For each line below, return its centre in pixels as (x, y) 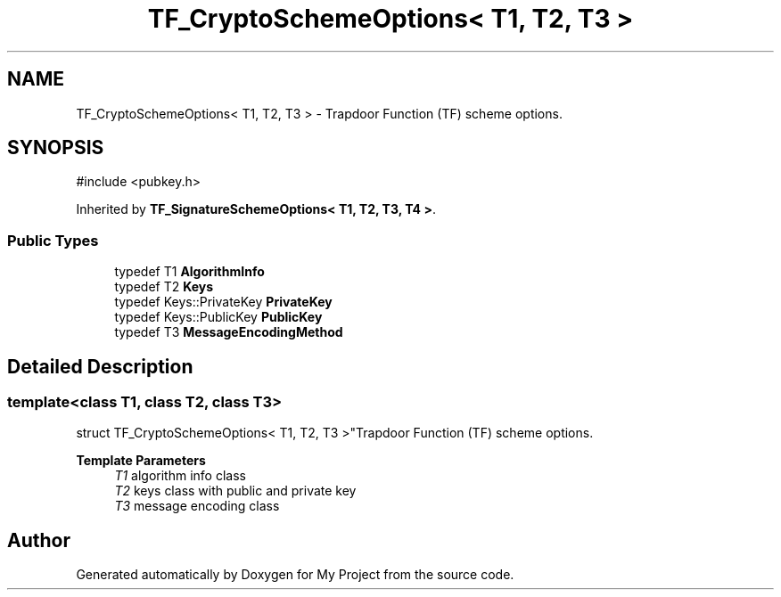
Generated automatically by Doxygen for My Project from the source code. (295, 575)
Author (39, 540)
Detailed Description (100, 366)
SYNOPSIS (56, 148)
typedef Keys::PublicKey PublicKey (218, 317)
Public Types (53, 240)
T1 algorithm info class (180, 476)
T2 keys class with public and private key (235, 491)
